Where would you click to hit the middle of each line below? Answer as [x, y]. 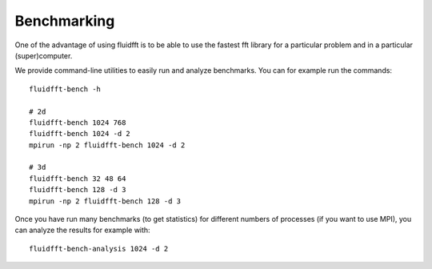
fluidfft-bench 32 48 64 [78, 179]
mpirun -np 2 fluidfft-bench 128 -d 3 [105, 201]
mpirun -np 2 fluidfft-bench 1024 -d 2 [107, 145]
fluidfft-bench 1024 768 [78, 122]
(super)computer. [44, 55]
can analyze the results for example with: [83, 230]
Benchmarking [65, 21]
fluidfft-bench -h [65, 89]
